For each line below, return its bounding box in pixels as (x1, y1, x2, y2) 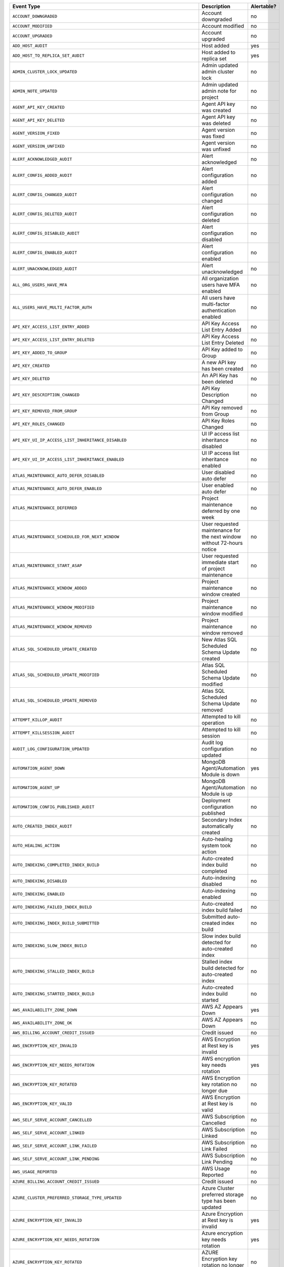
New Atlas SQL (201, 636, 237, 643)
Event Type (12, 3, 40, 10)
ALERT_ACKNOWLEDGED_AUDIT (12, 156, 72, 162)
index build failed (201, 907, 242, 913)
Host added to (201, 49, 235, 56)
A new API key (201, 359, 236, 366)
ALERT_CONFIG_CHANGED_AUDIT (12, 192, 77, 197)
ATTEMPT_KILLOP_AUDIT (12, 717, 63, 722)
